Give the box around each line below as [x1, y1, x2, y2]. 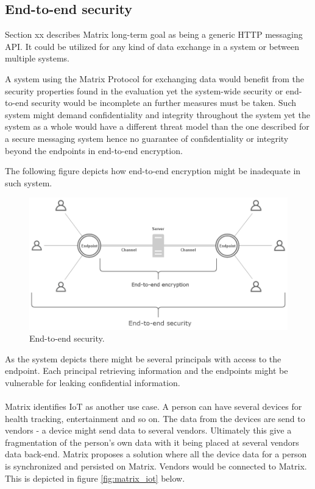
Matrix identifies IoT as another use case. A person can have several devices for [5, 400, 302, 413]
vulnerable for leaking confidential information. [5, 376, 180, 389]
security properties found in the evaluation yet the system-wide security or [5, 84, 283, 97]
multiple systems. [5, 52, 69, 65]
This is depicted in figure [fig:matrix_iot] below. [5, 471, 185, 484]
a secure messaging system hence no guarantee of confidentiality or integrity [5, 132, 289, 144]
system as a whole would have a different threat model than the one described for [5, 120, 310, 133]
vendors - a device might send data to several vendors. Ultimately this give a [5, 424, 292, 437]
